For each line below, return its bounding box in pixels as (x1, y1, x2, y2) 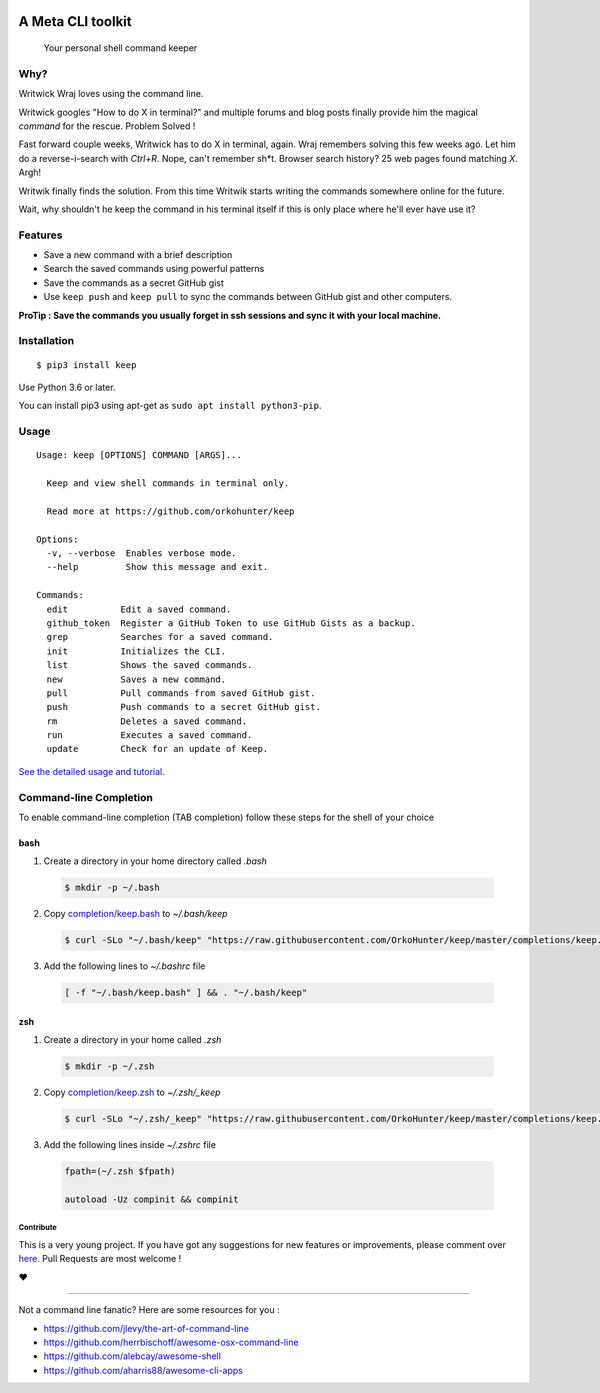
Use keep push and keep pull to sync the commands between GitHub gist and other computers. (43, 291, 453, 303)
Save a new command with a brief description (43, 249, 233, 261)
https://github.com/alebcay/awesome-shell (43, 1350, 222, 1362)
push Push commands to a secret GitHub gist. (46, 701, 322, 713)
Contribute (18, 1223, 57, 1233)
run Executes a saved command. (46, 730, 253, 741)
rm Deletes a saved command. (46, 715, 248, 727)
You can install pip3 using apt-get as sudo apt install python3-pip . (18, 400, 322, 412)
